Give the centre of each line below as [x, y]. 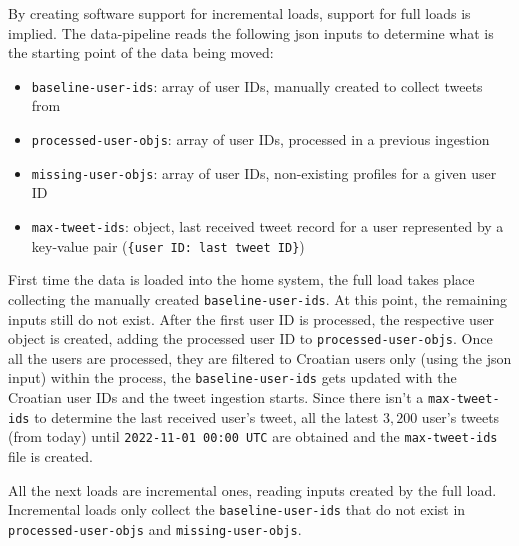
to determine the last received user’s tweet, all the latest [206, 416]
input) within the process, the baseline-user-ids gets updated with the [232, 377]
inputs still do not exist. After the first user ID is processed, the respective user [251, 318]
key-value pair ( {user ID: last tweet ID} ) [168, 245]
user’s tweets [460, 416]
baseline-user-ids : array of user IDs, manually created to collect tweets [257, 85]
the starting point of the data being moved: [141, 52]
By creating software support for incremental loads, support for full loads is [239, 13]
